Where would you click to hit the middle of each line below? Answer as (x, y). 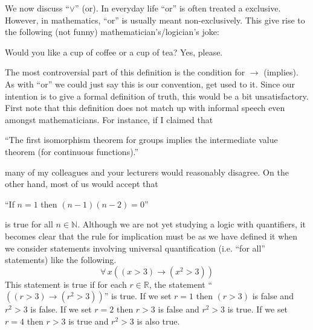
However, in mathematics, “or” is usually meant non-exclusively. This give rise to (155, 20)
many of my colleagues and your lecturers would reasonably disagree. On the (147, 172)
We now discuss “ (37, 8)
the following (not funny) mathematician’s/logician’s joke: (112, 32)
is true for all (29, 224)
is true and (89, 321)
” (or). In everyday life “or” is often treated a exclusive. (178, 8)
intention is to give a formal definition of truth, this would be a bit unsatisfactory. (157, 96)
